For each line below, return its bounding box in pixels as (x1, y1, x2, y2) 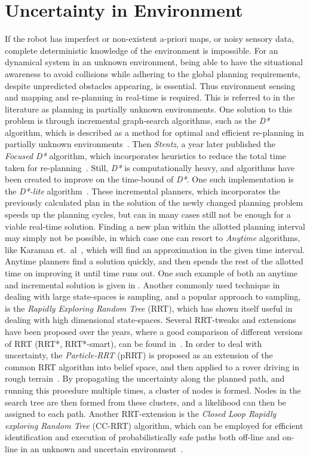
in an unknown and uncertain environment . (20, 442, 183, 455)
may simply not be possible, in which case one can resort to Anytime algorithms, (5, 231, 300, 244)
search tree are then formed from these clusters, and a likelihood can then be (5, 395, 287, 408)
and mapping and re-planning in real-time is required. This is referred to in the (5, 91, 295, 103)
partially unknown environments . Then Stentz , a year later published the (5, 138, 275, 150)
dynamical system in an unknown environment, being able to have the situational (5, 56, 303, 68)
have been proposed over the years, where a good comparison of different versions (5, 325, 303, 337)
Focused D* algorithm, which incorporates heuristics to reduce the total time (5, 150, 286, 162)
